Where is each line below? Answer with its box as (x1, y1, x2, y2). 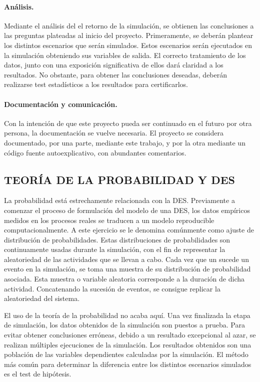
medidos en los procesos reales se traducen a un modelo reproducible (4, 214, 214, 225)
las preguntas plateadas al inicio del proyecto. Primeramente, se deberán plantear (4, 30, 253, 40)
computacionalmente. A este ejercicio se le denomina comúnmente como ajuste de (4, 224, 254, 235)
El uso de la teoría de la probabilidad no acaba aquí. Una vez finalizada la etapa (4, 309, 250, 320)
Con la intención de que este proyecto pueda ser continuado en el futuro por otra (4, 117, 252, 128)
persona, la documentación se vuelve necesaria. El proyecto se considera (4, 127, 223, 138)
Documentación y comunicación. (4, 98, 117, 109)
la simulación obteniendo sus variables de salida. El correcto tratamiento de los (4, 49, 246, 60)
